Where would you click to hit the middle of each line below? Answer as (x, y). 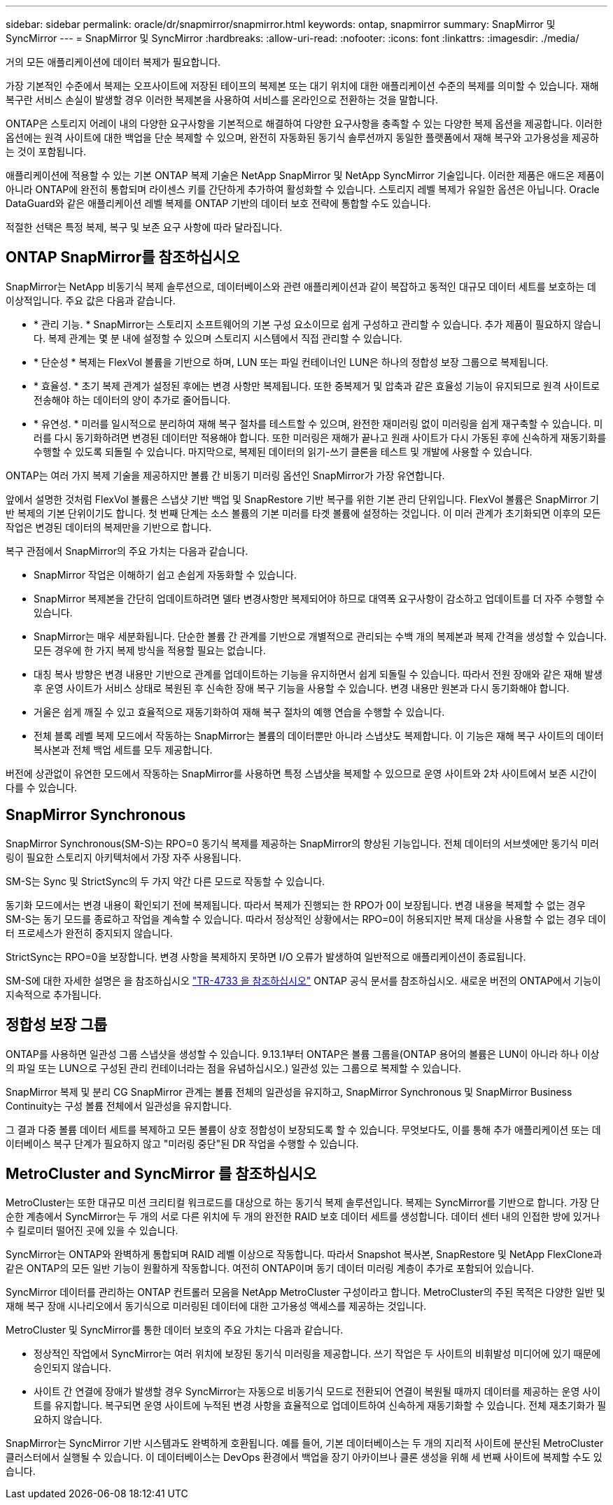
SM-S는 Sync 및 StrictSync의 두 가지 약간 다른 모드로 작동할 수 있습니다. (165, 881)
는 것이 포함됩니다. (46, 151)
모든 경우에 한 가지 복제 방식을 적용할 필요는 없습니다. (150, 650)
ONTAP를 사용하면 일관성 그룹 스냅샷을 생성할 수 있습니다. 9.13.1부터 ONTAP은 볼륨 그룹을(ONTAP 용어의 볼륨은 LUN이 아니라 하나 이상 (303, 1054)
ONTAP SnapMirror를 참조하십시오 (123, 257)
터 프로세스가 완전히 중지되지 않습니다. (89, 933)
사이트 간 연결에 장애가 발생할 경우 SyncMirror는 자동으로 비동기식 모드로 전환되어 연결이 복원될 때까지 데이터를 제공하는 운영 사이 (317, 1392)
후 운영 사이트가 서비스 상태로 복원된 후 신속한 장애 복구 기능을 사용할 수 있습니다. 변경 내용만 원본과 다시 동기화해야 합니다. (302, 688)
